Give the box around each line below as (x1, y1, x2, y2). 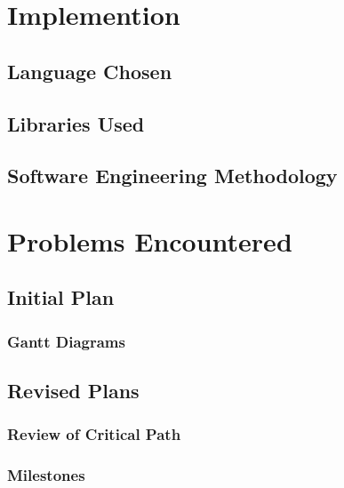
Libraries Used (7, 109, 145, 137)
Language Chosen (7, 57, 172, 84)
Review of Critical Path (7, 423, 181, 445)
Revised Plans (7, 377, 140, 404)
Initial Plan (7, 284, 115, 311)
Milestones (7, 464, 85, 486)
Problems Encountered (7, 222, 292, 259)
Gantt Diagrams (7, 330, 125, 352)
